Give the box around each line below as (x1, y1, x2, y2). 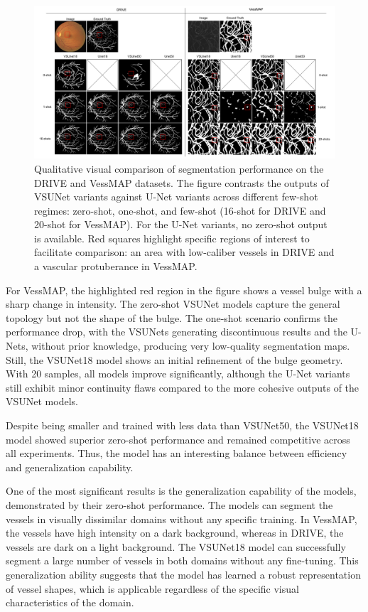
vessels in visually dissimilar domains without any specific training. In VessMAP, (6, 511, 357, 526)
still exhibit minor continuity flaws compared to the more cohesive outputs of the (6, 380, 359, 394)
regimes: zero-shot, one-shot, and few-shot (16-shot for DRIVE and (34, 203, 326, 218)
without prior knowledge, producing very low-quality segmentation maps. (31, 338, 350, 353)
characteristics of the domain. (6, 595, 134, 610)
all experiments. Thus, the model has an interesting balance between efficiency (6, 446, 347, 461)
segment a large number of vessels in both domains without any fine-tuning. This (6, 553, 359, 568)
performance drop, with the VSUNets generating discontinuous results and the (6, 324, 347, 339)
